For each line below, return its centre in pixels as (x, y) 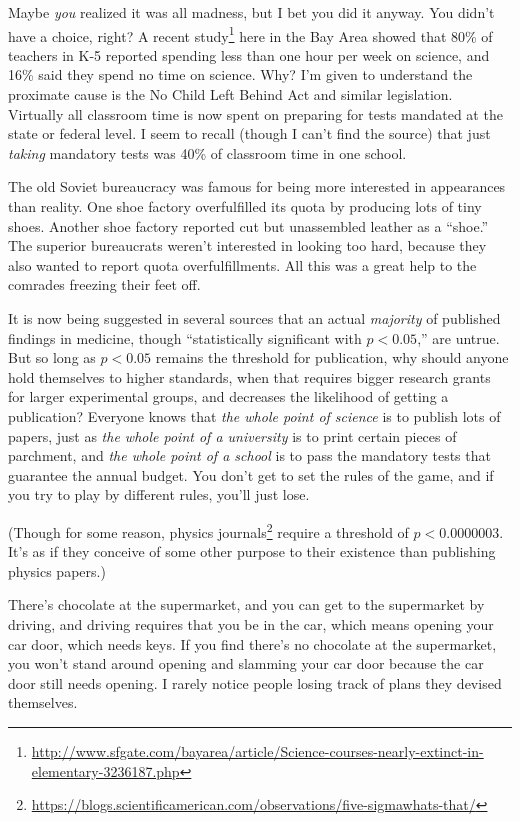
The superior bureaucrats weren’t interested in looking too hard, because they (247, 245)
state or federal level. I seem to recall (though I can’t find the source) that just (249, 133)
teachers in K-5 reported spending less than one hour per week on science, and (249, 54)
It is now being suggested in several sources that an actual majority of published (254, 317)
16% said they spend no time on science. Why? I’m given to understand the (240, 74)
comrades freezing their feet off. (104, 284)
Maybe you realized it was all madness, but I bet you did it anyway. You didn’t (251, 12)
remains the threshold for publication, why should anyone (332, 357)
